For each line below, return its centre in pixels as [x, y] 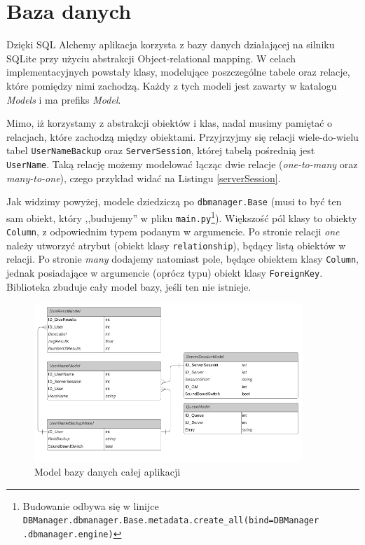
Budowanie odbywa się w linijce [91, 505]
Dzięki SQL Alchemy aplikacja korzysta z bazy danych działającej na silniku [171, 44]
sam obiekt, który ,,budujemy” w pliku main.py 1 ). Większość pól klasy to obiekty [182, 216]
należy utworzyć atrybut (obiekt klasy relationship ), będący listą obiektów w [176, 245]
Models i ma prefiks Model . [64, 99]
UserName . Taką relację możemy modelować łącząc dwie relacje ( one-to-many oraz [182, 164]
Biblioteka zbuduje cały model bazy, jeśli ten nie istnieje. [129, 286]
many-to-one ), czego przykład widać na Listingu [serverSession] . [144, 178]
